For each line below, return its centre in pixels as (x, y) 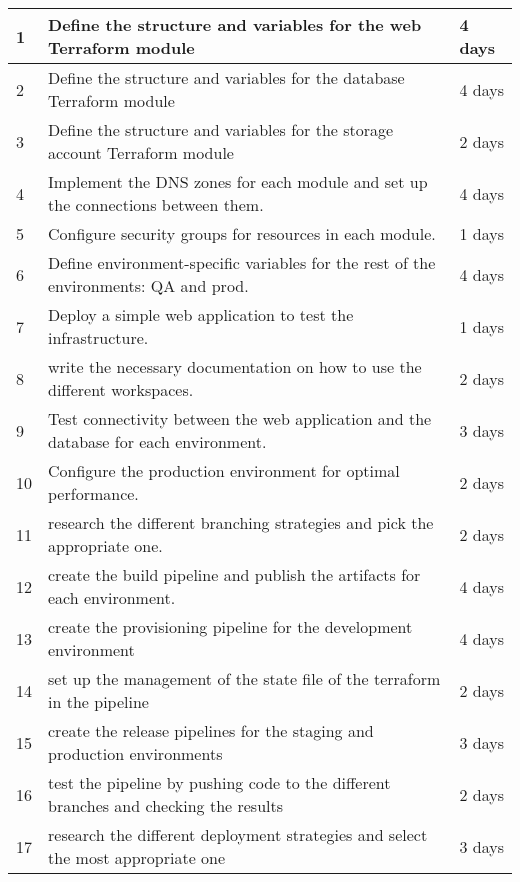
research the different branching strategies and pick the (241, 522)
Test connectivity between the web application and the (240, 418)
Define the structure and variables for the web (235, 24)
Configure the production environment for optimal (224, 470)
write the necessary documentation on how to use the (235, 366)
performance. (93, 493)
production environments (135, 753)
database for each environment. (157, 441)
